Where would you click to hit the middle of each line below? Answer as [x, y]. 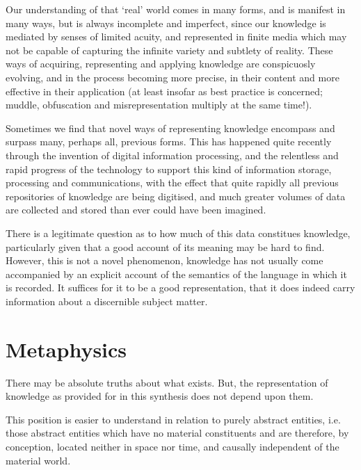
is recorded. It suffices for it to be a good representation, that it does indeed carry [180, 287]
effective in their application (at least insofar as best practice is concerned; [164, 91]
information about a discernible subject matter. [107, 301]
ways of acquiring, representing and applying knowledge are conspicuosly [161, 64]
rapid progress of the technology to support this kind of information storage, [169, 169]
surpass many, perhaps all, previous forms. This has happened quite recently [169, 141]
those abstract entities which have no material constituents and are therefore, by [177, 433]
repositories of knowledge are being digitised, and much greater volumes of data [176, 196]
